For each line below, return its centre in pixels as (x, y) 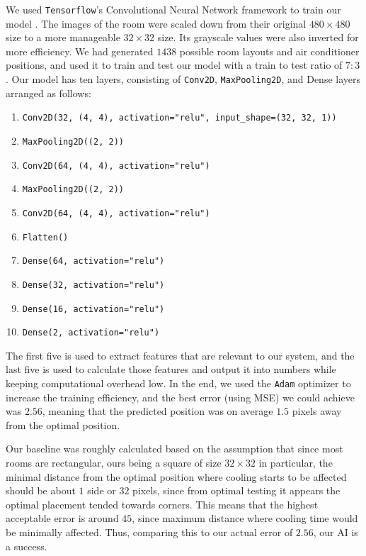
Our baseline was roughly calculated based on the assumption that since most (175, 449)
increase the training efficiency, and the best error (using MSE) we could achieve (180, 397)
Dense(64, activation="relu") (93, 261)
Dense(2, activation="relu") (91, 333)
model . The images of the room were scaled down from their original (156, 23)
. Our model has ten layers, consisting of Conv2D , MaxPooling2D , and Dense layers (183, 79)
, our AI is (336, 532)
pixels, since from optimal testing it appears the (236, 490)
